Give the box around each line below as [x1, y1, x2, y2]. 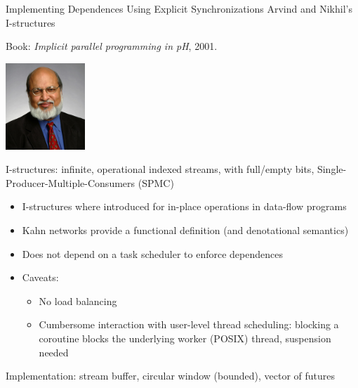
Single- [317, 162, 347, 176]
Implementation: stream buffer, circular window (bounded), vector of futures [6, 368, 336, 383]
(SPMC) [138, 175, 174, 190]
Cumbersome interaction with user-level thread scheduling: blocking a [39, 317, 339, 332]
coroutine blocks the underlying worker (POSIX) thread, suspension [39, 330, 331, 345]
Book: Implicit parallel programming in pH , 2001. [6, 39, 218, 53]
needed [39, 344, 69, 359]
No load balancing [39, 293, 117, 308]
